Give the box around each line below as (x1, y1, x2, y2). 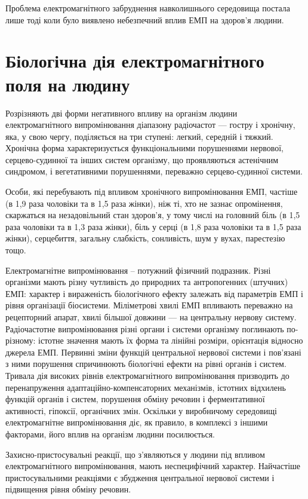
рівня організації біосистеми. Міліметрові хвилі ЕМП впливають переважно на (5, 299, 293, 311)
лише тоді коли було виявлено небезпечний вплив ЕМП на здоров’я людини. (5, 13, 284, 26)
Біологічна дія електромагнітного (5, 48, 264, 73)
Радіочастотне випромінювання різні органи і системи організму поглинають (5, 322, 284, 335)
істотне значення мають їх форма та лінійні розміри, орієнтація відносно (38, 334, 303, 347)
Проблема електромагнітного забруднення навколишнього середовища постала (5, 2, 291, 14)
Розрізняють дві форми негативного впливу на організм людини (5, 106, 238, 119)
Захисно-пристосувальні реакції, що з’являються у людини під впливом (5, 448, 265, 460)
